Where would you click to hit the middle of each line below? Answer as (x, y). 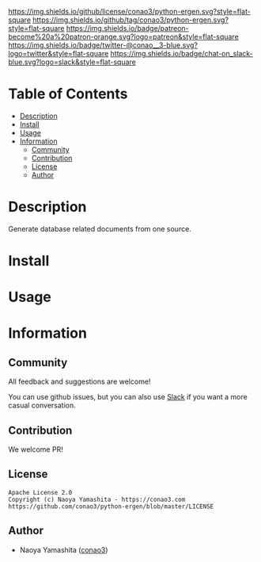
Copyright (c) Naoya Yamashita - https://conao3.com (97, 499)
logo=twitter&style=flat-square (59, 54)
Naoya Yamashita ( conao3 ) (64, 549)
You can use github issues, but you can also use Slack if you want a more (128, 397)
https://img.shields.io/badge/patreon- (128, 28)
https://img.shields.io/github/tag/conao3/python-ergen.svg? (131, 20)
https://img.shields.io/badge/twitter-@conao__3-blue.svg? (103, 45)
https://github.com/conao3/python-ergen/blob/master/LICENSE (111, 507)
